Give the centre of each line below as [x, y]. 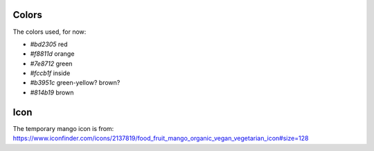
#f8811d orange [52, 54]
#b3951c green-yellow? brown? [75, 83]
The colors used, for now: [50, 32]
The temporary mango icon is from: [63, 128]
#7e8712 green [51, 63]
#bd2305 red [49, 44]
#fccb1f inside [50, 73]
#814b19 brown [52, 92]
